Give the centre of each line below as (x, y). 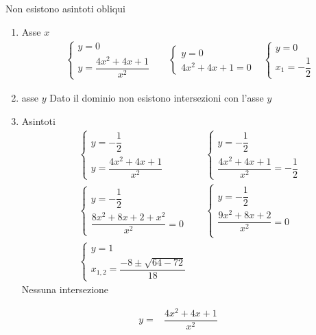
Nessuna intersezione (65, 289)
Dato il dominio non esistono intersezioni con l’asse (157, 97)
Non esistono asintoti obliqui (65, 8)
